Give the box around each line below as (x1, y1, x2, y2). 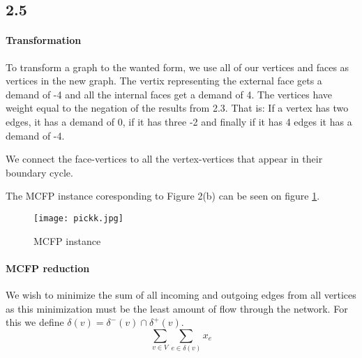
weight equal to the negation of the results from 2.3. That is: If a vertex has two (6, 100, 349, 115)
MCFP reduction (6, 260, 90, 275)
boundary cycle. (6, 165, 73, 179)
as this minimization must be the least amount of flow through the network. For (6, 301, 348, 315)
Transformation (6, 33, 82, 47)
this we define (6, 315, 64, 329)
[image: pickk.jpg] (33, 213, 123, 223)
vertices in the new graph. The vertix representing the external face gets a (6, 73, 322, 88)
